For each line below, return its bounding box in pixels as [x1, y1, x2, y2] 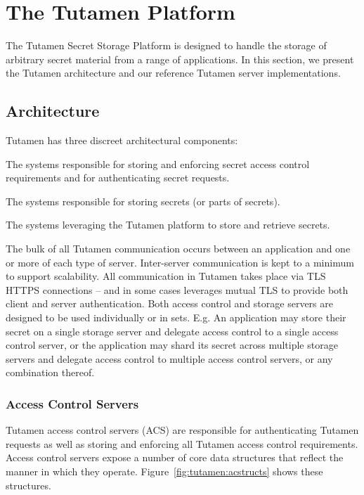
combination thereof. [6, 365, 95, 380]
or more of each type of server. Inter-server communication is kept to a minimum [6, 255, 354, 269]
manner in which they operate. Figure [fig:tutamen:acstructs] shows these [6, 464, 323, 479]
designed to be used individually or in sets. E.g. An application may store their [6, 310, 346, 325]
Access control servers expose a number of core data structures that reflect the [6, 450, 344, 465]
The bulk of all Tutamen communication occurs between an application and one [6, 241, 351, 256]
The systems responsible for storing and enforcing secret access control [6, 156, 310, 171]
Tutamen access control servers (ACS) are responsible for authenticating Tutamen [6, 423, 359, 437]
